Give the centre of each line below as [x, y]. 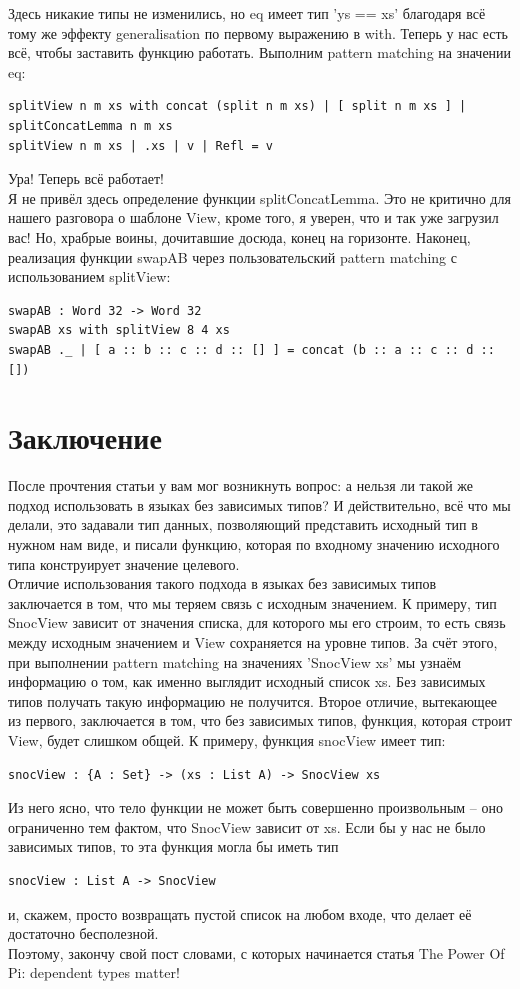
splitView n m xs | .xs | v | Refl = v [140, 145]
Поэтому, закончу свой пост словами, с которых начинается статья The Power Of [256, 952]
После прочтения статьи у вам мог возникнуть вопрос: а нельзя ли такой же [241, 485]
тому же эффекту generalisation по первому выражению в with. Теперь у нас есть [258, 32]
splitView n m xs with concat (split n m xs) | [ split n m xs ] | [237, 106]
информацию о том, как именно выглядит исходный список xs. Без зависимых [247, 681]
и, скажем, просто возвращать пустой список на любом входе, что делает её [240, 913]
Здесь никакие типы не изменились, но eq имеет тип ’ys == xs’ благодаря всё [247, 13]
